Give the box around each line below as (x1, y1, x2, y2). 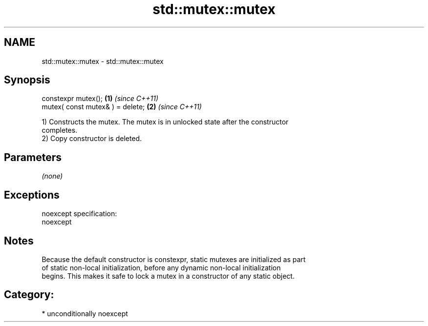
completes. (42, 126, 78, 135)
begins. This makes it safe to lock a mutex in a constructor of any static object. (42, 271, 295, 280)
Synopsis (4, 74, 50, 86)
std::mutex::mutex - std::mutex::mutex (42, 57, 164, 65)
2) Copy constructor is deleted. (42, 134, 142, 143)
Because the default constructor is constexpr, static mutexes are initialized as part (42, 255, 306, 264)
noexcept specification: (42, 209, 117, 218)
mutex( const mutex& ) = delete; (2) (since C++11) (42, 102, 202, 111)
